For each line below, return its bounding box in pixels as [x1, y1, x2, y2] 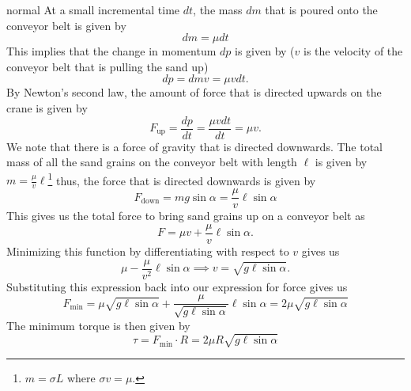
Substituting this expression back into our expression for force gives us [6, 278, 348, 294]
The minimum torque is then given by [6, 317, 190, 333]
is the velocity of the [304, 43, 403, 59]
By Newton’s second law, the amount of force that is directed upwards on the [6, 84, 382, 101]
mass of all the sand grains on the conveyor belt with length [6, 154, 297, 170]
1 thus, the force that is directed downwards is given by [47, 169, 316, 188]
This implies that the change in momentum [6, 43, 217, 59]
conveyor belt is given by [6, 17, 126, 33]
